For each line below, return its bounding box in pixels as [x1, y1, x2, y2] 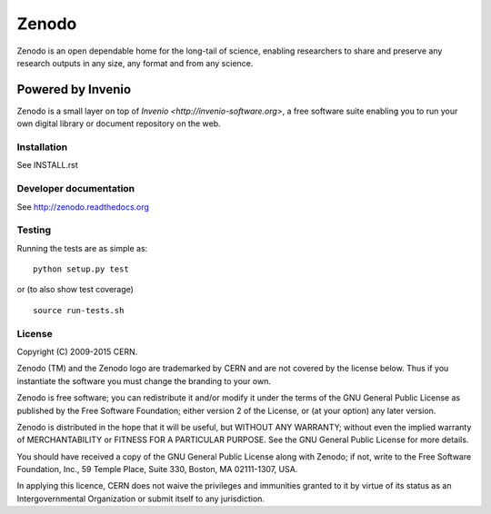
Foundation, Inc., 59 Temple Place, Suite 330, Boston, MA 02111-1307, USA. [16, 464, 298, 475]
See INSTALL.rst [16, 160, 79, 171]
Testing [16, 223, 52, 236]
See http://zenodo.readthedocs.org [16, 201, 150, 213]
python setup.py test [33, 264, 129, 274]
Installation [16, 141, 68, 153]
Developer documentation [16, 183, 135, 195]
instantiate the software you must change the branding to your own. [16, 375, 272, 386]
